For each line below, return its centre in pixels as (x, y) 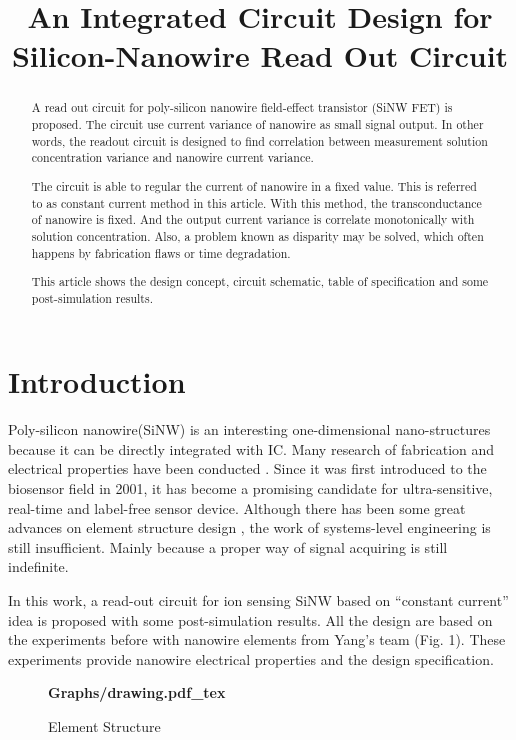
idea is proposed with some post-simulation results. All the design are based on (250, 619)
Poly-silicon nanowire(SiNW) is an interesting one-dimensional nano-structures (249, 429)
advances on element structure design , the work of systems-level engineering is (249, 527)
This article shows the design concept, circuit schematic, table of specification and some (260, 281)
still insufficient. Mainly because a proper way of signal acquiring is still (228, 546)
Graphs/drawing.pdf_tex (137, 692)
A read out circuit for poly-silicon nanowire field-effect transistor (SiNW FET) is (242, 107)
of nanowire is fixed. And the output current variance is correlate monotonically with (253, 219)
